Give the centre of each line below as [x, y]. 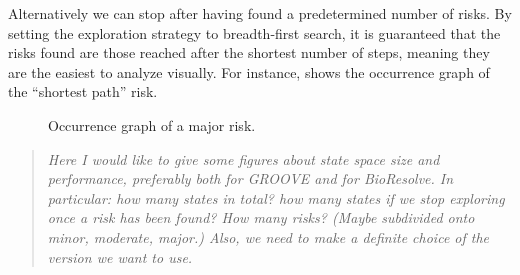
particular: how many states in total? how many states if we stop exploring [276, 197]
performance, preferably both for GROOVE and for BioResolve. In [250, 178]
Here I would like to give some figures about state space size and [243, 158]
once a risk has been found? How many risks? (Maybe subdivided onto [261, 217]
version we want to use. [120, 256]
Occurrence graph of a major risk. [152, 124]
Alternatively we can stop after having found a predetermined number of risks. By [260, 13]
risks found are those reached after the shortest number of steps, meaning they [249, 52]
